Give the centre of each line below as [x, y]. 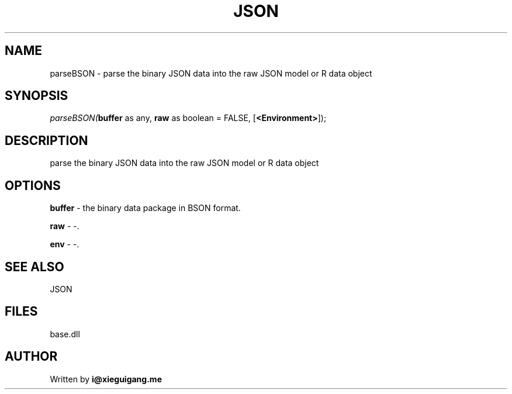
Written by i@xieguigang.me [106, 379]
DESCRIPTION [46, 140]
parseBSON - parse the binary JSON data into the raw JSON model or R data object [211, 73]
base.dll [65, 334]
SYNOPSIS [37, 96]
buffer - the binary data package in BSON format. [145, 208]
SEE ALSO [34, 267]
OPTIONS [33, 185]
